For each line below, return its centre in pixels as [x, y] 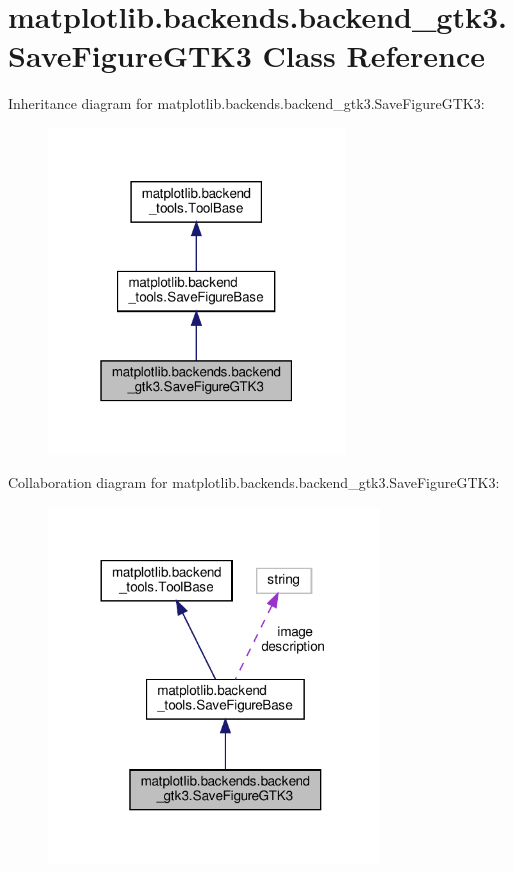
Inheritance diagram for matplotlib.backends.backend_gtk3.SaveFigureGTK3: [246, 103]
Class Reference [373, 55]
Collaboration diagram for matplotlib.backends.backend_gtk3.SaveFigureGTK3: [254, 482]
